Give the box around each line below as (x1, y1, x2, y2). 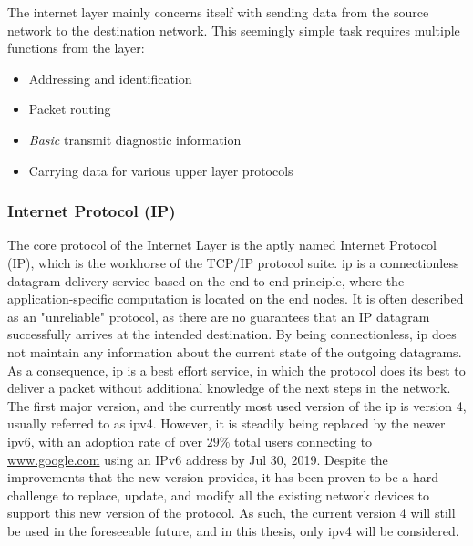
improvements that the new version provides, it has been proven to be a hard (7, 468, 438, 487)
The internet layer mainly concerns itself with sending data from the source (7, 3, 429, 21)
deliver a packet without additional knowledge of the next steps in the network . (7, 378, 451, 397)
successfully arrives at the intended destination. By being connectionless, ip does (7, 325, 457, 344)
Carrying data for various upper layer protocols (28, 160, 293, 180)
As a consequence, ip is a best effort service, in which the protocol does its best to (7, 360, 466, 379)
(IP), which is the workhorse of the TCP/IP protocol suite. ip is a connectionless (7, 252, 459, 272)
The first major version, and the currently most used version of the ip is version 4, (7, 396, 467, 415)
